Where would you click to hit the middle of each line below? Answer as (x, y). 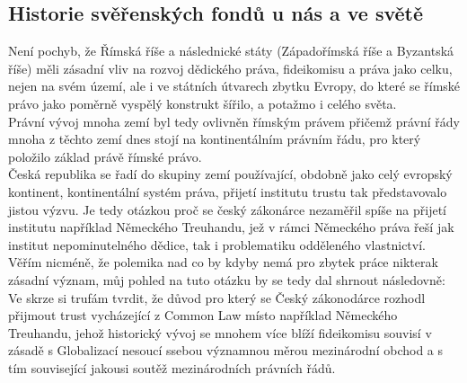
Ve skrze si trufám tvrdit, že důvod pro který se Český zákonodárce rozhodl (217, 297)
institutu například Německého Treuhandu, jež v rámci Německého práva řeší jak (231, 227)
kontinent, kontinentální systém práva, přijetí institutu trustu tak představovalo (228, 191)
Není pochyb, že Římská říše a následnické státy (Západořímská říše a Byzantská (231, 51)
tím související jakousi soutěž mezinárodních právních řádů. (172, 367)
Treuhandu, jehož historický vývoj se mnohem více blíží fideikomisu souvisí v (220, 332)
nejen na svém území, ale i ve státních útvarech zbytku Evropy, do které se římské (234, 86)
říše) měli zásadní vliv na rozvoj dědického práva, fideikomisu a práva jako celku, (230, 68)
